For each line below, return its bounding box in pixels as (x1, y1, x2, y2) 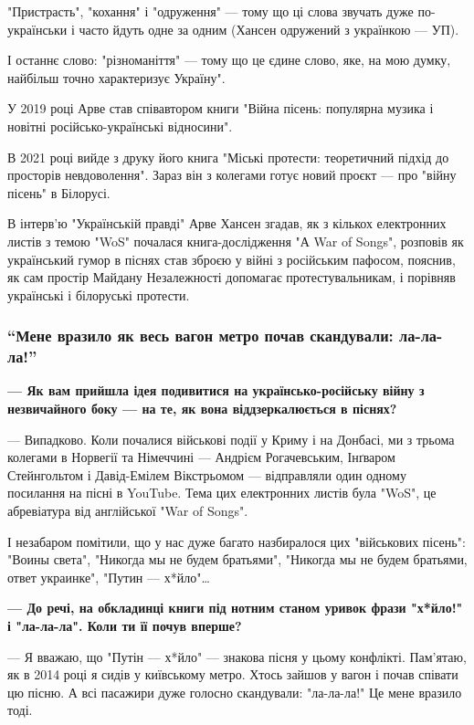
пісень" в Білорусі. (7, 183, 111, 202)
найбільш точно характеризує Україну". (7, 68, 226, 87)
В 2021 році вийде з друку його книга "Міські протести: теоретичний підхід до (7, 147, 449, 166)
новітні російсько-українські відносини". (7, 116, 233, 135)
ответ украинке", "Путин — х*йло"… (7, 567, 210, 586)
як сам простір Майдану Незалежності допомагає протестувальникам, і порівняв (7, 268, 456, 287)
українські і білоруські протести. (7, 285, 190, 304)
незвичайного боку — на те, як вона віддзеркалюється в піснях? (7, 399, 397, 418)
